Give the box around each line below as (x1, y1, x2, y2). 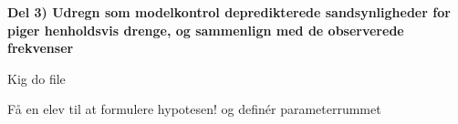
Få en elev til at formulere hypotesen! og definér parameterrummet (7, 99, 381, 119)
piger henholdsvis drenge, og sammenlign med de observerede (7, 20, 404, 39)
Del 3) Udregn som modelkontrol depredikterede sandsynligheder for (7, 3, 451, 21)
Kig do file (7, 68, 66, 88)
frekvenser (7, 38, 74, 57)
